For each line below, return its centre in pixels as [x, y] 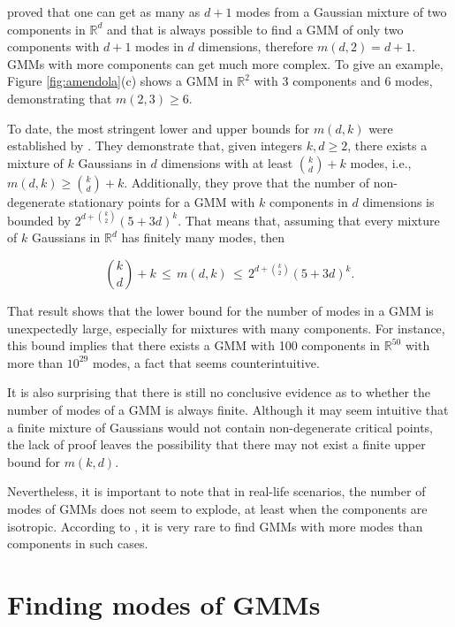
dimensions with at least [227, 162]
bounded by [39, 220]
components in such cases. [78, 543]
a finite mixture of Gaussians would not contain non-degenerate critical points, [220, 427]
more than [35, 362]
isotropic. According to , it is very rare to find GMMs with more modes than [215, 526]
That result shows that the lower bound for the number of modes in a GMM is [220, 311]
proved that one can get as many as [104, 11]
